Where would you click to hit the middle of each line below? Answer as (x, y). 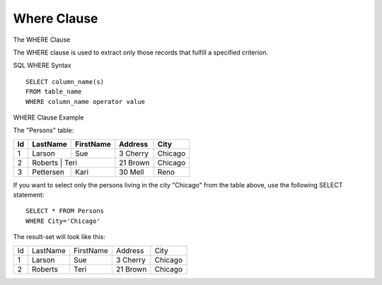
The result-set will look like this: (59, 237)
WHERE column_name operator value (85, 101)
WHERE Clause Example (48, 117)
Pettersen (48, 172)
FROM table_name (54, 92)
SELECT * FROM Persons (65, 211)
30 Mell (132, 172)
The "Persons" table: (44, 130)
